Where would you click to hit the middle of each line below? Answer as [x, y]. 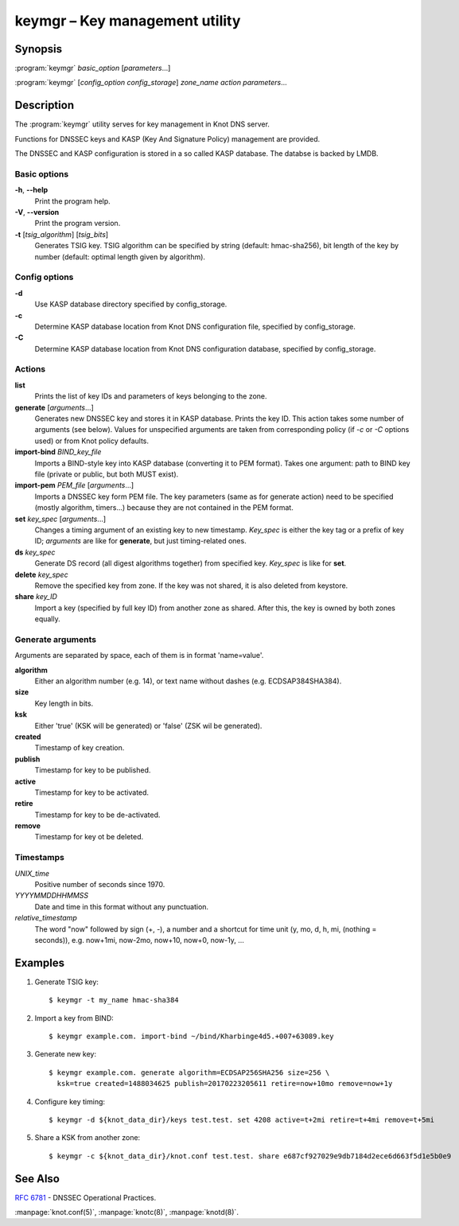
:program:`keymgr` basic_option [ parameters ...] [93, 68]
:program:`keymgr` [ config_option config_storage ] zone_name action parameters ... [151, 83]
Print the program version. [78, 224]
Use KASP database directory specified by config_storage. [131, 304]
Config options [44, 277]
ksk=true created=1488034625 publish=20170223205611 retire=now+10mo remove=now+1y [225, 1084]
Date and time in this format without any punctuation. [122, 906]
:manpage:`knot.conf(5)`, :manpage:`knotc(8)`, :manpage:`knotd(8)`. [126, 1212]
